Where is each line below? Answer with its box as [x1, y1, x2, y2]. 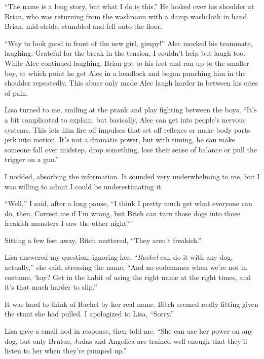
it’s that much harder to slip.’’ [5, 282, 98, 292]
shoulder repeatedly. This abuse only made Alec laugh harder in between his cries [5, 77, 258, 88]
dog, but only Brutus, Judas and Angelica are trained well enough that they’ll [5, 335, 247, 346]
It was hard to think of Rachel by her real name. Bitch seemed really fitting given [5, 298, 258, 309]
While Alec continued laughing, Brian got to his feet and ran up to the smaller [5, 57, 249, 68]
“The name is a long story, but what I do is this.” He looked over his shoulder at [5, 1, 254, 11]
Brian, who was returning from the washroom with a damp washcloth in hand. [5, 11, 249, 21]
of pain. [5, 87, 28, 98]
